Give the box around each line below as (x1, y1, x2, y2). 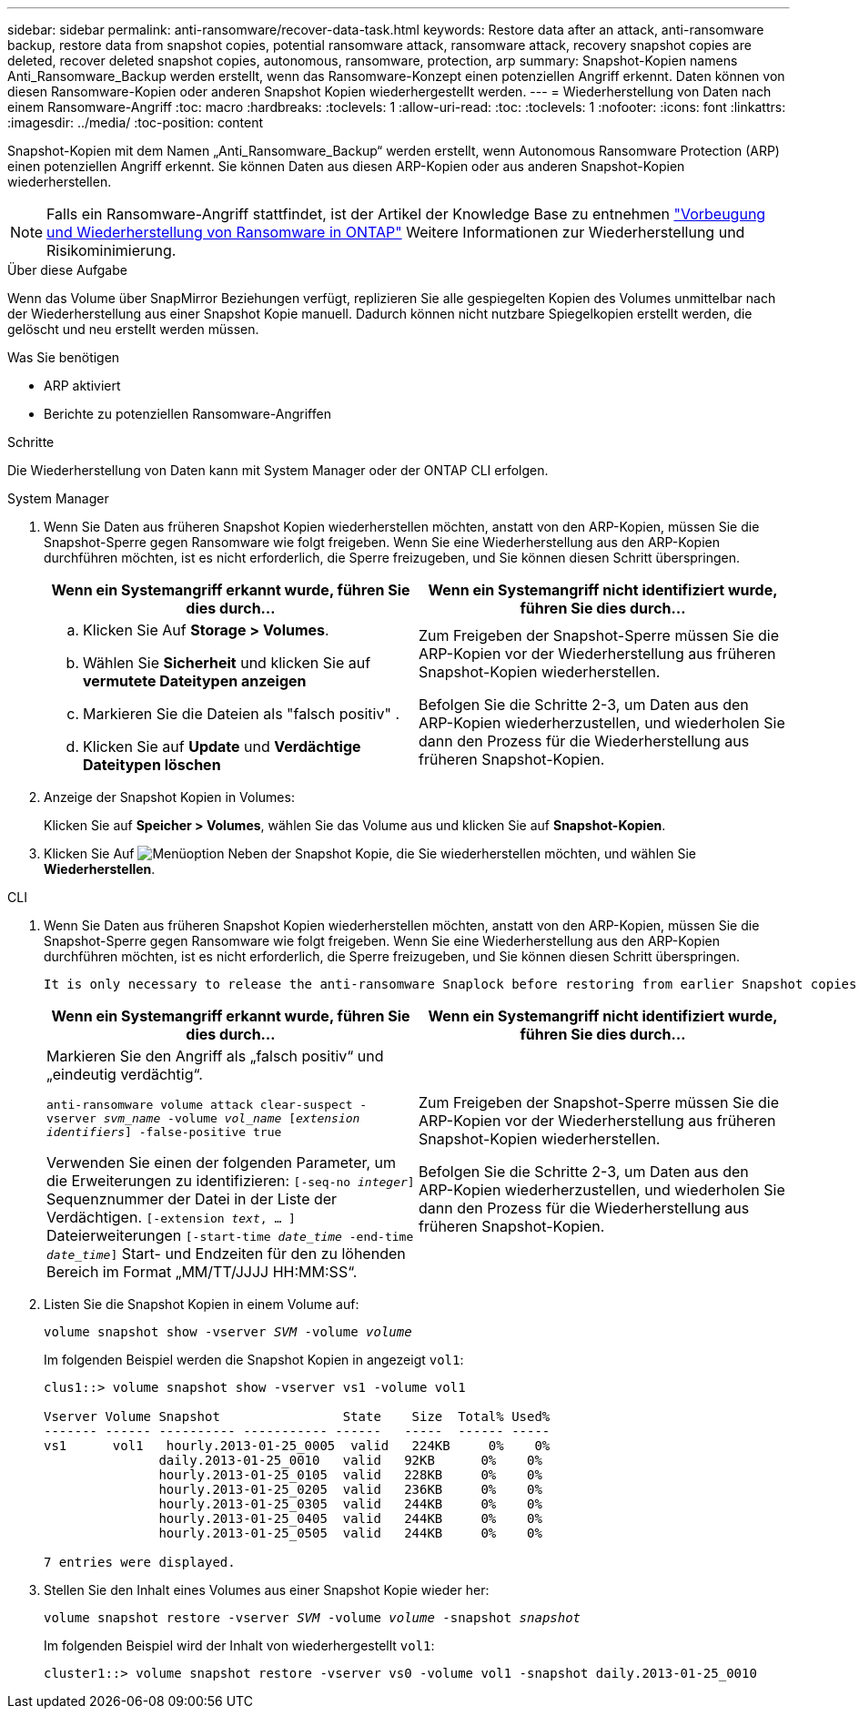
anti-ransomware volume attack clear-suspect (46, 1098, 353, 1112)
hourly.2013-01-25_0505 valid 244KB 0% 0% (158, 1526, 542, 1540)
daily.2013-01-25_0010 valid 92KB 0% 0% (158, 1453, 542, 1467)
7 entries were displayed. (44, 1555, 236, 1569)
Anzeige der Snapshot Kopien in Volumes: (44, 789, 295, 805)
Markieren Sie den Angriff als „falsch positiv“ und (46, 1047, 384, 1065)
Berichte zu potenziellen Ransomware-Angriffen (44, 406, 331, 421)
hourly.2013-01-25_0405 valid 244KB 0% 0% (158, 1511, 542, 1526)
